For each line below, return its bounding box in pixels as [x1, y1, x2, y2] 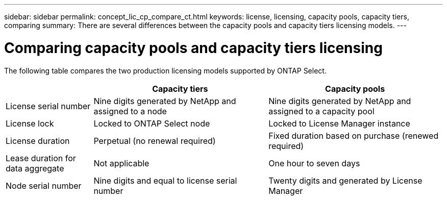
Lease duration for [6, 153, 76, 163]
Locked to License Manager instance [268, 118, 410, 129]
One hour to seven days [268, 158, 360, 168]
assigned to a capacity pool [268, 106, 375, 116]
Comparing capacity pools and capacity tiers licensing [4, 39, 383, 57]
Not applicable [93, 158, 150, 168]
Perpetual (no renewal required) [93, 135, 216, 146]
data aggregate [6, 163, 64, 173]
